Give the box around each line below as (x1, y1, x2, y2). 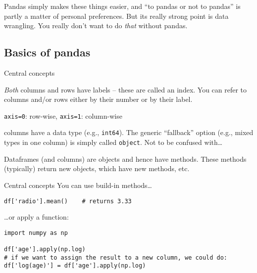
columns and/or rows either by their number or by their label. (4, 94, 193, 104)
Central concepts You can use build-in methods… (4, 180, 152, 190)
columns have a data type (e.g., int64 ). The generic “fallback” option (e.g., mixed (4, 127, 254, 137)
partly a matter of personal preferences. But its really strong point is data (4, 10, 229, 21)
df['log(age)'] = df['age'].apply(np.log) (4, 262, 146, 270)
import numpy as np (4, 229, 68, 236)
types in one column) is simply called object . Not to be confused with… (4, 137, 223, 147)
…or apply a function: (4, 212, 69, 222)
